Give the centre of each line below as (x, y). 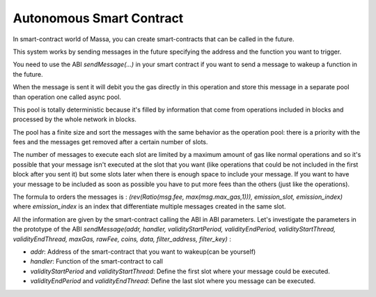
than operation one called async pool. (67, 97)
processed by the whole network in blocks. (75, 119)
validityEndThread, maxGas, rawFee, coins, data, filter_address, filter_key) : (122, 239)
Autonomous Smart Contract (98, 18)
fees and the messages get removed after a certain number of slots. (110, 142)
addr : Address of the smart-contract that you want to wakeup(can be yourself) (143, 252)
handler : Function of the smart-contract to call (97, 261)
